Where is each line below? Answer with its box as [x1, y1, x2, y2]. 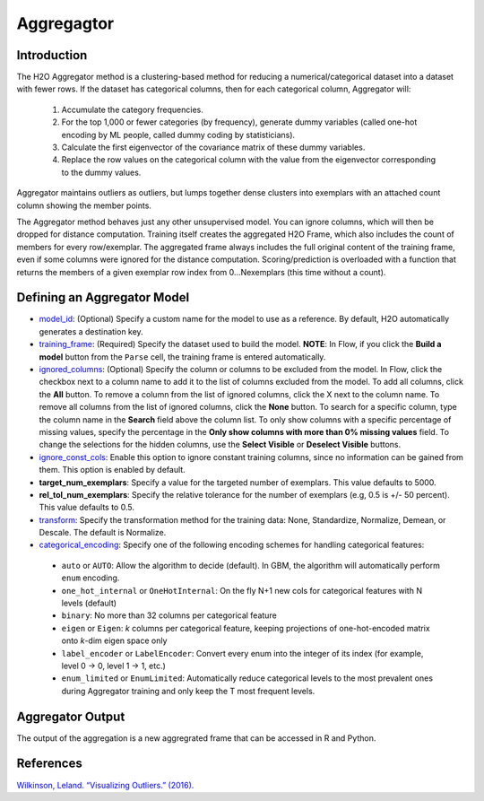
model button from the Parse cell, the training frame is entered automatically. [39, 351, 326, 362]
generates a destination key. [39, 326, 143, 336]
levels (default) [61, 597, 117, 609]
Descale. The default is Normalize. [39, 527, 167, 538]
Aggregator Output [16, 709, 125, 724]
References [16, 756, 82, 771]
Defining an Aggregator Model [16, 290, 190, 305]
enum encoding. [61, 572, 120, 583]
